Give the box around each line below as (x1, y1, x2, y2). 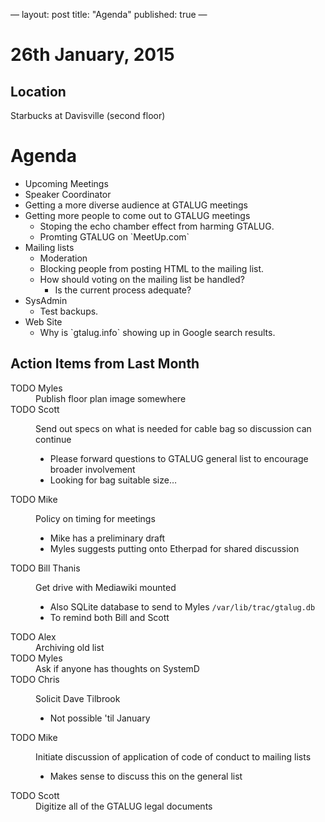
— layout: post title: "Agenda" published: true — (10, 9, 208, 20)
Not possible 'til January (49, 712, 151, 724)
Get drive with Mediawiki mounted (35, 581, 177, 593)
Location (10, 83, 67, 100)
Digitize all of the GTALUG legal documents (35, 800, 213, 812)
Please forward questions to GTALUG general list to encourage (49, 452, 309, 464)
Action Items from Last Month (10, 355, 200, 373)
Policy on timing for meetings (35, 512, 156, 524)
